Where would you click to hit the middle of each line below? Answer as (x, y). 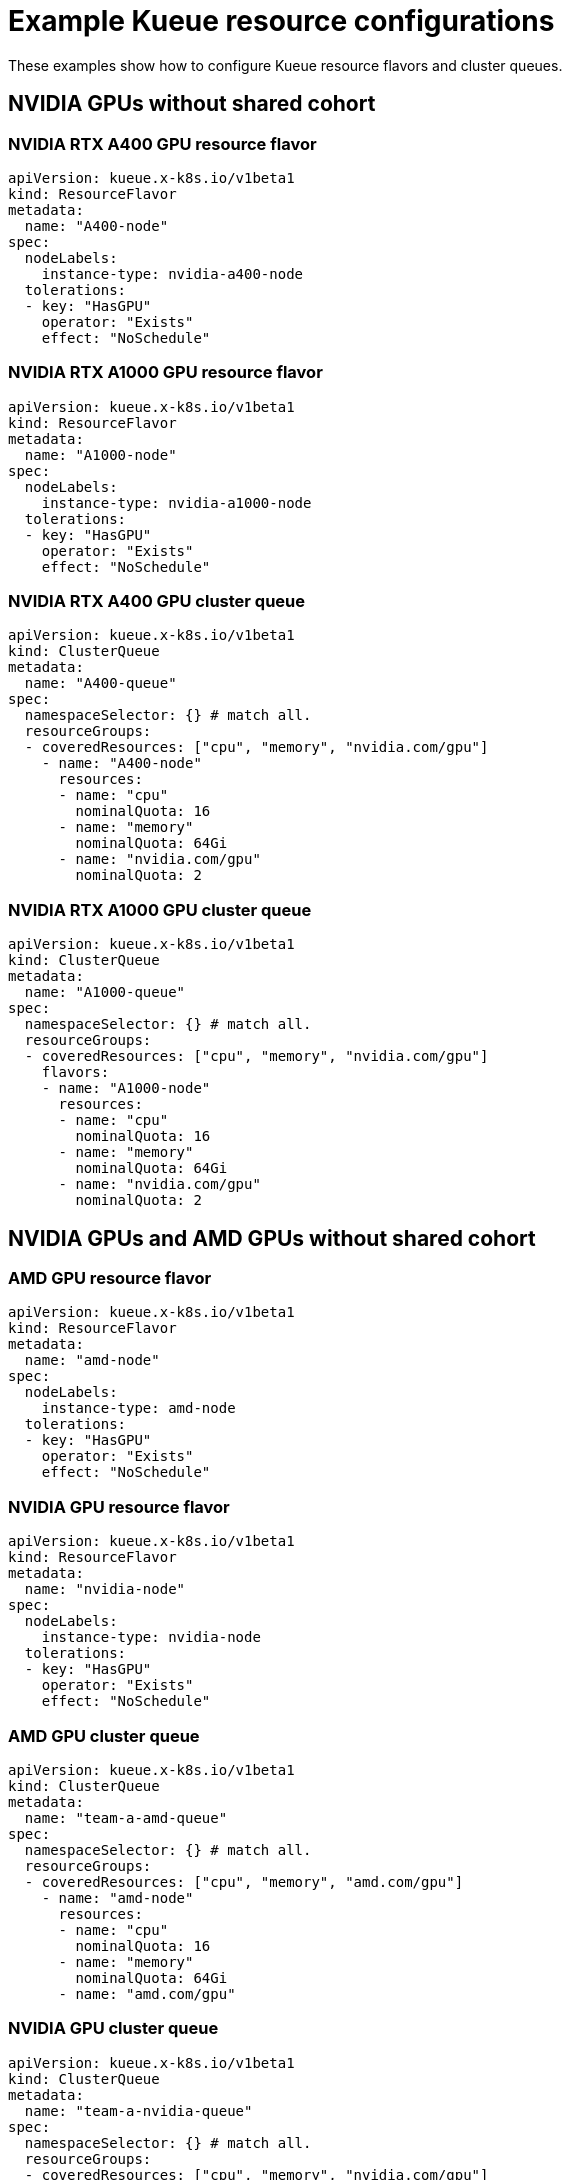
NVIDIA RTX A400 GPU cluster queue (157, 601)
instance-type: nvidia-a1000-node (176, 502)
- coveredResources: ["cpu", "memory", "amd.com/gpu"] (244, 1881)
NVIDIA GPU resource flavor (119, 1506)
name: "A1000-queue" (105, 992)
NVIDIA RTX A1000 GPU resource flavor (165, 372)
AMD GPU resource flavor (110, 1278)
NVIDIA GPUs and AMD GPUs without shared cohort (272, 1238)
